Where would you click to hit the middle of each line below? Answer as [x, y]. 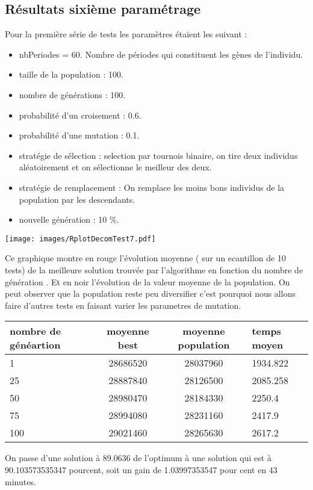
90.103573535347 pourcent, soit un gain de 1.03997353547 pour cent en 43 [141, 469]
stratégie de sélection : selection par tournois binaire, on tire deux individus [158, 155]
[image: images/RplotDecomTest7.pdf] [80, 239]
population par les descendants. [77, 199]
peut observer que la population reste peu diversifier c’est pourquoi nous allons [150, 293]
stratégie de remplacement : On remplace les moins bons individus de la [152, 187]
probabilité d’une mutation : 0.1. [79, 135]
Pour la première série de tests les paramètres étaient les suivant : [126, 34]
